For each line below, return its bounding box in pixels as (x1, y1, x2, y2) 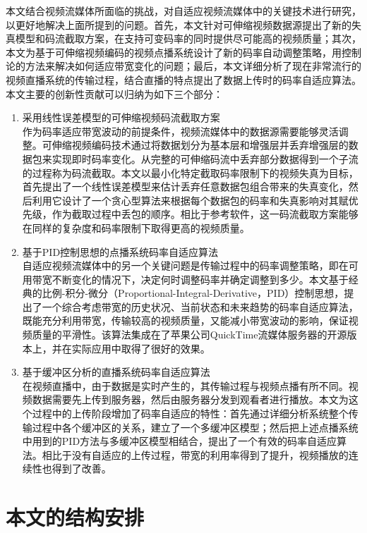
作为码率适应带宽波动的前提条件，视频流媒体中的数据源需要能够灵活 (22, 123, 339, 138)
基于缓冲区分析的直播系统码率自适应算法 (22, 364, 210, 379)
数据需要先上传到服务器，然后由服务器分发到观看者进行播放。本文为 (32, 392, 349, 407)
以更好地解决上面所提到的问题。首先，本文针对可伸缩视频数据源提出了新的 (6, 17, 351, 32)
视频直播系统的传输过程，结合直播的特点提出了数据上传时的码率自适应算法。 (6, 72, 361, 87)
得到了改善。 (52, 461, 112, 476)
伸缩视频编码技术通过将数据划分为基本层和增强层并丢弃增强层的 (52, 137, 349, 152)
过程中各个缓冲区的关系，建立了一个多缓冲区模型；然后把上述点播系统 (32, 419, 359, 434)
